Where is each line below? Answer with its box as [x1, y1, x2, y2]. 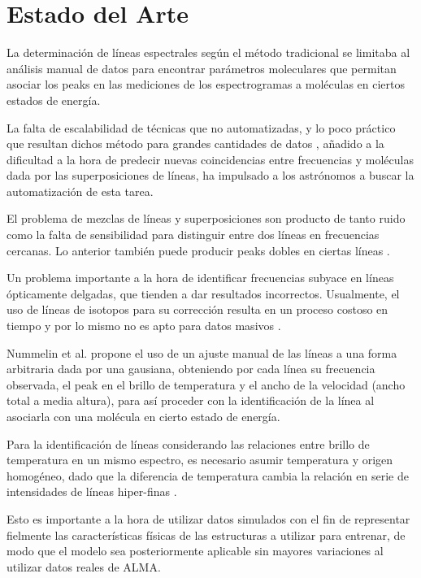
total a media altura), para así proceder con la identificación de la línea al [7, 392, 375, 409]
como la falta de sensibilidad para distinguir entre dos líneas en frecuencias [7, 226, 380, 243]
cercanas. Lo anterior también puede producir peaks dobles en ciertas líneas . [7, 241, 390, 259]
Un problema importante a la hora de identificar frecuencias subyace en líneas [7, 269, 394, 286]
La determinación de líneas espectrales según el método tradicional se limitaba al [7, 44, 410, 61]
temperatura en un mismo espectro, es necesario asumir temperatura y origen [7, 451, 393, 468]
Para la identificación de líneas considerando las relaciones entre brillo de [7, 435, 370, 452]
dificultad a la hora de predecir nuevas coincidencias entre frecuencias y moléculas [7, 150, 414, 167]
